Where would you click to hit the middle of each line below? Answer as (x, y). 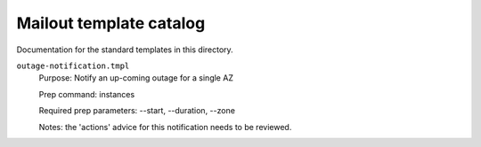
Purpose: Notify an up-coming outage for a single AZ (136, 78)
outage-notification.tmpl (73, 66)
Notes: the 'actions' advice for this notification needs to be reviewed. (165, 127)
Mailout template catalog (111, 23)
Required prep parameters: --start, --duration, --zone (137, 111)
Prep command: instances (87, 94)
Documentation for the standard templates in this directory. (125, 50)
